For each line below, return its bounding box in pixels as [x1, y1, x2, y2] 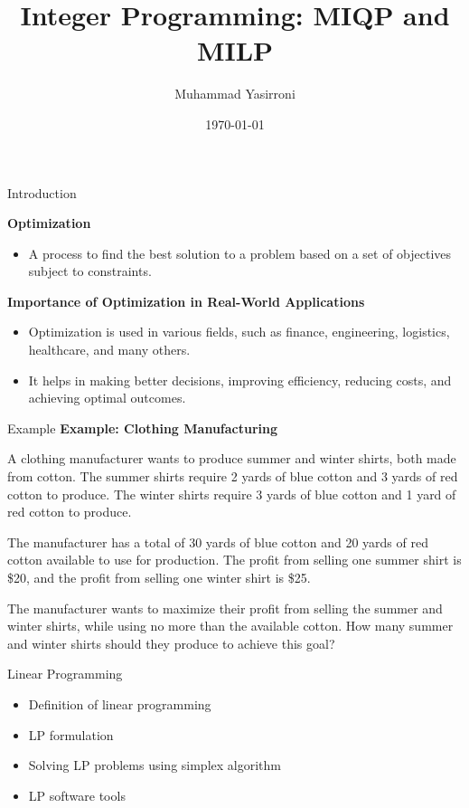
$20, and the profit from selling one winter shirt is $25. [7, 568, 311, 586]
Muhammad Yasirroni [174, 84, 295, 103]
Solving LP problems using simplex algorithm [28, 756, 281, 775]
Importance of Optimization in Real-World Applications [7, 291, 365, 310]
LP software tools [28, 785, 126, 804]
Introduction [7, 183, 77, 202]
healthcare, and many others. [28, 340, 191, 359]
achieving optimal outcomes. [28, 388, 186, 407]
